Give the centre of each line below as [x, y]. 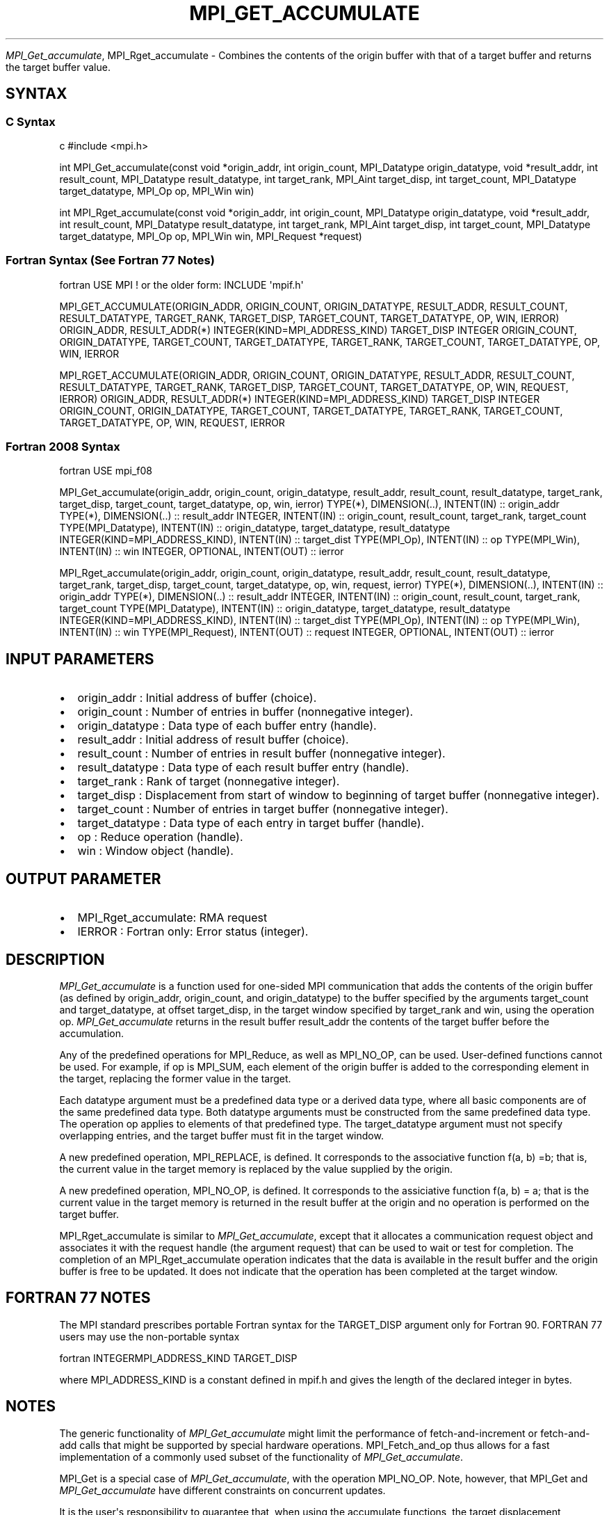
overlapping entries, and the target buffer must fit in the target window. [221, 1136]
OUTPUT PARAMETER [83, 879]
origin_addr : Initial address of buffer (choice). [197, 698]
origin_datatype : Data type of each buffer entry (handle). [227, 726]
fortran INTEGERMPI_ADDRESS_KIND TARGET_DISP [178, 1358]
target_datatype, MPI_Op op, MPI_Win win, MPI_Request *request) [211, 236]
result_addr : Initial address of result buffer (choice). [213, 740]
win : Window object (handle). [155, 851]
